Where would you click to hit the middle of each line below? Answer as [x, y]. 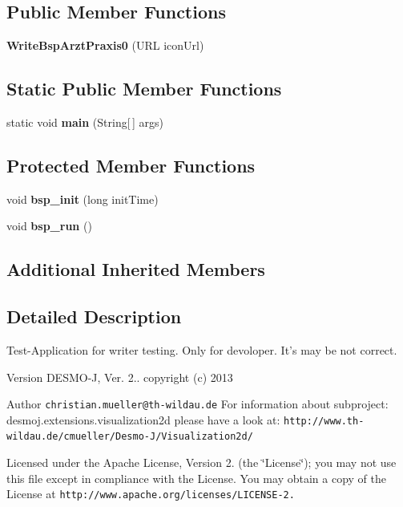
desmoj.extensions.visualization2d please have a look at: [143, 419]
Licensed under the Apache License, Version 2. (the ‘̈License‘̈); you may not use [201, 462]
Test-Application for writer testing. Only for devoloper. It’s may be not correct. [202, 349]
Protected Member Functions [131, 165]
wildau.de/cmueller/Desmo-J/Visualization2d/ [130, 437]
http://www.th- [324, 421]
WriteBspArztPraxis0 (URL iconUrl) [105, 45]
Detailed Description [94, 316]
